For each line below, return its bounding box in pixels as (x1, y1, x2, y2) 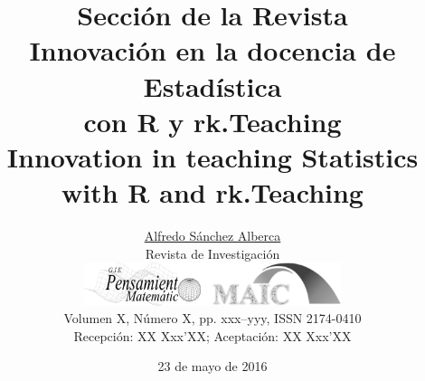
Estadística (143, 67, 282, 104)
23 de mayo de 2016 (157, 357, 268, 376)
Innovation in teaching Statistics (6, 138, 419, 175)
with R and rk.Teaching (61, 174, 364, 211)
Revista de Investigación (145, 243, 280, 262)
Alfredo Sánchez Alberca (144, 226, 281, 245)
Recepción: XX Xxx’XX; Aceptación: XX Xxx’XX (73, 326, 352, 345)
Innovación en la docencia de (29, 32, 396, 69)
